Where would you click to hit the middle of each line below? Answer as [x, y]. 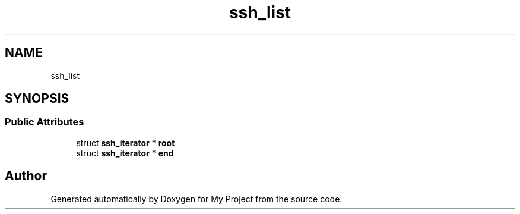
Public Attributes [45, 122]
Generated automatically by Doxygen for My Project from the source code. [196, 199]
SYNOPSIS [37, 99]
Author [26, 176]
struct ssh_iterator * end [125, 153]
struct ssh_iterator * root [126, 143]
